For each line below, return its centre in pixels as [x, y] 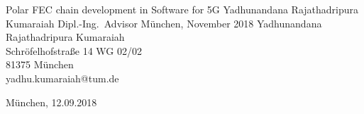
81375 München [40, 64]
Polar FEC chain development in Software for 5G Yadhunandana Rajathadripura [182, 9]
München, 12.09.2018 [51, 102]
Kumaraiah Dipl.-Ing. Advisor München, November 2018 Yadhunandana [164, 23]
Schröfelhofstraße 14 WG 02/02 [74, 50]
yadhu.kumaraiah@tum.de [62, 78]
